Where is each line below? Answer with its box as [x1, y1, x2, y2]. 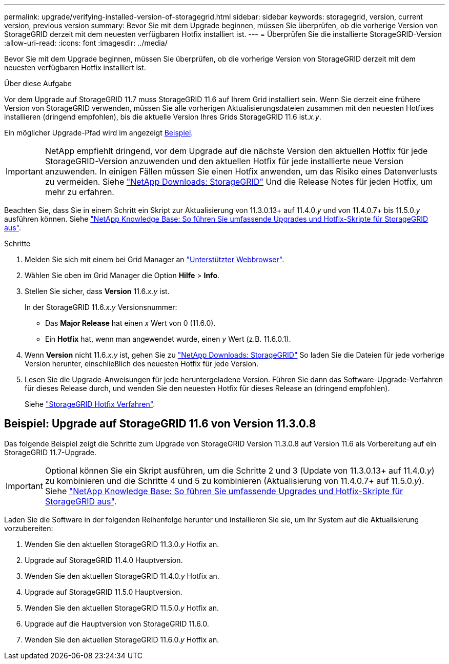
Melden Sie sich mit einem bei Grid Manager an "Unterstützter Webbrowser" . [25, 255, 284, 264]
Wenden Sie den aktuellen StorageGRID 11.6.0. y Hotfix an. [25, 635, 219, 644]
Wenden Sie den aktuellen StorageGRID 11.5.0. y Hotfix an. [25, 603, 219, 612]
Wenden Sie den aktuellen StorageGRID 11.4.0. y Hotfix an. [25, 571, 219, 580]
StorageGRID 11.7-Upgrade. [4, 447, 97, 457]
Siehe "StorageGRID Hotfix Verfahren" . [25, 400, 155, 408]
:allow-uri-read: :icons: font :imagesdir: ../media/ [4, 38, 168, 47]
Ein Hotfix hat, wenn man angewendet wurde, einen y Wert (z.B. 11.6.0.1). [45, 335, 291, 343]
